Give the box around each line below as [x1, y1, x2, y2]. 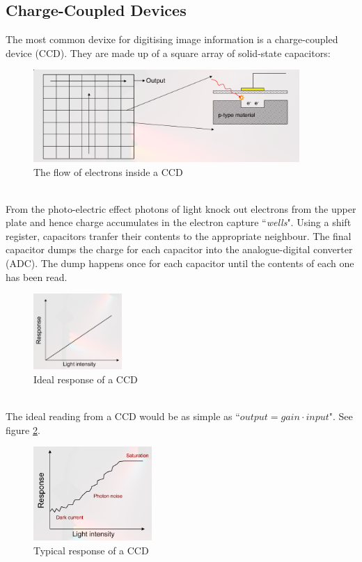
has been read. [6, 269, 68, 284]
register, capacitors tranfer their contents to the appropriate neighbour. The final [6, 228, 352, 243]
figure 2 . [6, 422, 40, 437]
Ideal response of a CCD [33, 372, 138, 387]
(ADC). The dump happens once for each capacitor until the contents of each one [6, 256, 354, 271]
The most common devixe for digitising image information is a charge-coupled [6, 32, 338, 47]
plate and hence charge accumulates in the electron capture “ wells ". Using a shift [6, 215, 352, 230]
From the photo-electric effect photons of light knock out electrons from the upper [6, 201, 356, 216]
